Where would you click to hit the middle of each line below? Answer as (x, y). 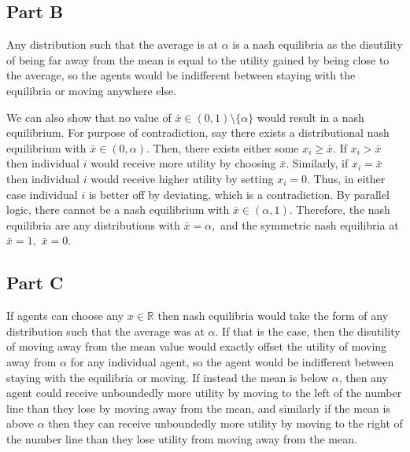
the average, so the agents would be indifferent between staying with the (181, 75)
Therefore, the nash (343, 209)
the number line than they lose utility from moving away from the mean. (182, 438)
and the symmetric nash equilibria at (310, 224)
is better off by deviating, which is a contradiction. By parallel (239, 194)
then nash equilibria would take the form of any (273, 316)
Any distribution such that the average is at (113, 44)
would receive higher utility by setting (182, 178)
